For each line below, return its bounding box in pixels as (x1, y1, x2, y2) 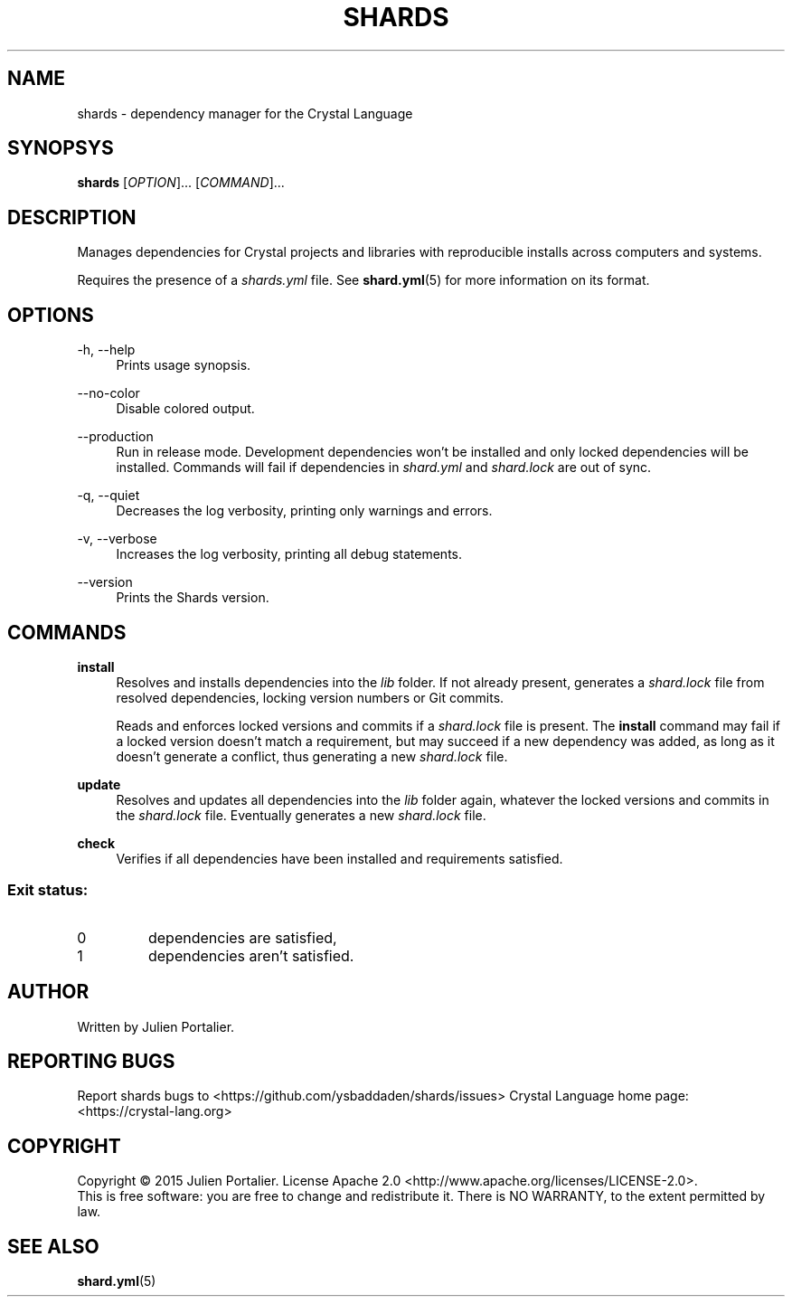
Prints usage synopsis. (116, 357, 251, 373)
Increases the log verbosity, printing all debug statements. (116, 546, 462, 562)
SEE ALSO (7, 1234, 99, 1258)
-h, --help (77, 342, 136, 358)
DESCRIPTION (7, 205, 137, 229)
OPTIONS (7, 303, 94, 326)
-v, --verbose (77, 531, 157, 547)
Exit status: (7, 881, 89, 900)
